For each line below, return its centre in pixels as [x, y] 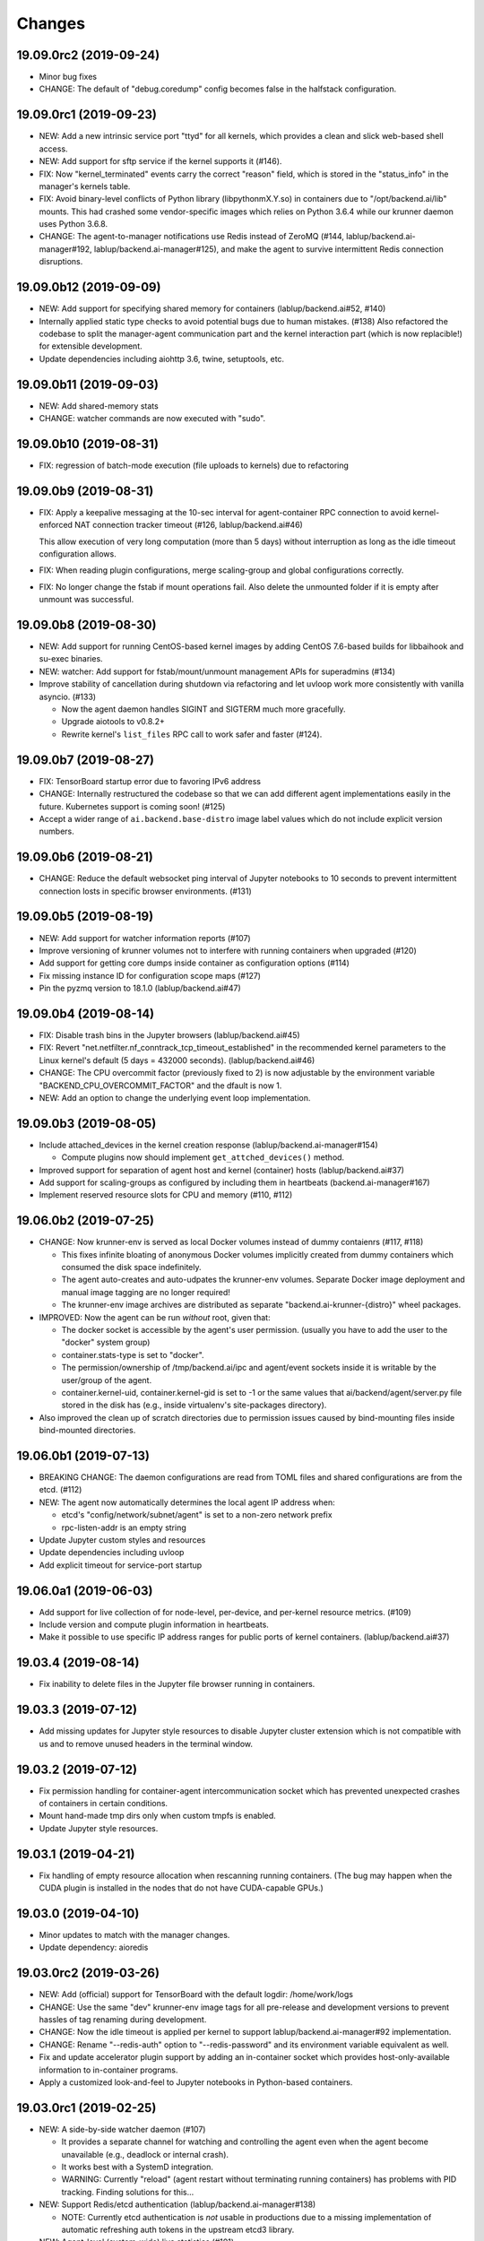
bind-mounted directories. [87, 1431]
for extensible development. [91, 346]
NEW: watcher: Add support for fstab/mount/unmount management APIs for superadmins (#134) [217, 671]
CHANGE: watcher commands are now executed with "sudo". [152, 419]
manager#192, [66, 249]
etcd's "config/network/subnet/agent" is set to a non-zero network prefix [197, 1515]
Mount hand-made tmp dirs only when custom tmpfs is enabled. [158, 1816]
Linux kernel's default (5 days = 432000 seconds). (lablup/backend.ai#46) [177, 1060]
